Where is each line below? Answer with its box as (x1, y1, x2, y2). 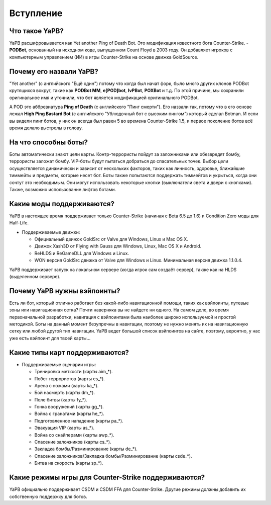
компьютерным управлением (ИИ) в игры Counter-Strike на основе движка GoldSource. (9, 54, 199, 60)
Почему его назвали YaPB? (9, 67, 98, 75)
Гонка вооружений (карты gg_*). (34, 404, 104, 410)
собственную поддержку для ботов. (9, 493, 87, 499)
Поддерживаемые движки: (22, 229, 80, 235)
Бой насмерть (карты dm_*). (34, 390, 95, 396)
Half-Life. (9, 220, 29, 226)
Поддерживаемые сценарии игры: (22, 361, 96, 367)
